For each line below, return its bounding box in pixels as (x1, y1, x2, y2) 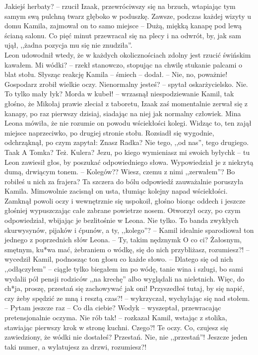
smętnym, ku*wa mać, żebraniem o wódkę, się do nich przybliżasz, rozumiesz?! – (4, 244, 250, 254)
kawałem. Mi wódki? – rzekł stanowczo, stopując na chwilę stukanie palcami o (4, 59, 243, 70)
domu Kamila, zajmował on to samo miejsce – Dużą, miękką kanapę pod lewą (4, 20, 242, 31)
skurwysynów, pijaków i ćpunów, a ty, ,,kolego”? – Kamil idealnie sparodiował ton (4, 224, 254, 235)
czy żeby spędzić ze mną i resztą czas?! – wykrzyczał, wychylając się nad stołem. (4, 292, 250, 303)
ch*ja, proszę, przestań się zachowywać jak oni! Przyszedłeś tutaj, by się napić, (4, 283, 245, 293)
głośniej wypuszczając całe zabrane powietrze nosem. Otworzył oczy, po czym (4, 205, 241, 215)
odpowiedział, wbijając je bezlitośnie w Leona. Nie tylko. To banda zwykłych (4, 215, 239, 225)
